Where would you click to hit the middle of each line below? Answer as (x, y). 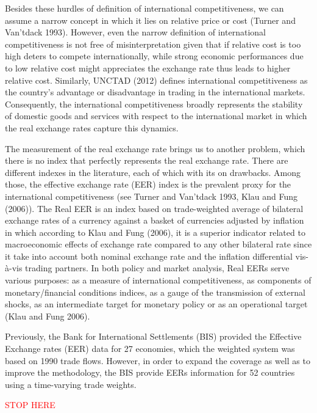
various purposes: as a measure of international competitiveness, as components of (158, 280)
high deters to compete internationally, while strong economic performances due (154, 56)
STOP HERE (30, 405)
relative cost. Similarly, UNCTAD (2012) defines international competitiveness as (156, 80)
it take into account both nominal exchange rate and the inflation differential (149, 256)
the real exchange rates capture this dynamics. (92, 127)
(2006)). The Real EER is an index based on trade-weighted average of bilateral (154, 208)
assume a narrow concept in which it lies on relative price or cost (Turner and (150, 20)
